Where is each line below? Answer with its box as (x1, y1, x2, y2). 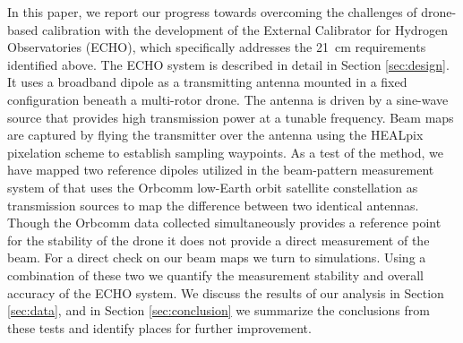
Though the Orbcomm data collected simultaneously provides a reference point (7, 213, 442, 232)
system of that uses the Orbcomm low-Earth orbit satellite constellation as (7, 177, 418, 196)
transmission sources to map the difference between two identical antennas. (7, 195, 419, 214)
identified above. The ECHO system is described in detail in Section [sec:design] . (7, 55, 450, 73)
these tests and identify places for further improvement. (7, 318, 312, 337)
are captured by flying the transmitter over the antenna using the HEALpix (7, 125, 424, 144)
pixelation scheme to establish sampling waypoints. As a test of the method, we (7, 142, 443, 161)
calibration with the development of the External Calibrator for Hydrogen (41, 20, 449, 39)
